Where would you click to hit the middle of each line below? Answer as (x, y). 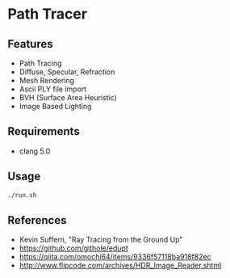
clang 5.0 (35, 151)
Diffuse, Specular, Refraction (67, 72)
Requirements (44, 131)
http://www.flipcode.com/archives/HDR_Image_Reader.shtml (120, 265)
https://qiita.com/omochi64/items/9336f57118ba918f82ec (115, 257)
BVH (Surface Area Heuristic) (68, 97)
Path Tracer (48, 14)
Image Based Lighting (55, 106)
